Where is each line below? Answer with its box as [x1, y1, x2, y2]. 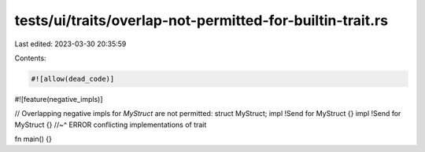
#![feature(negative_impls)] [14, 94, 103, 103]
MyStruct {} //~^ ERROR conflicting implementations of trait [14, 120, 207, 129]
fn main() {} [14, 134, 53, 144]
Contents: [14, 53, 46, 63]
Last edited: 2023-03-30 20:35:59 [14, 39, 127, 49]
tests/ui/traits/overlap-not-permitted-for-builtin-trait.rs [14, 12, 389, 29]
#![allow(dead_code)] [31, 74, 115, 83]
